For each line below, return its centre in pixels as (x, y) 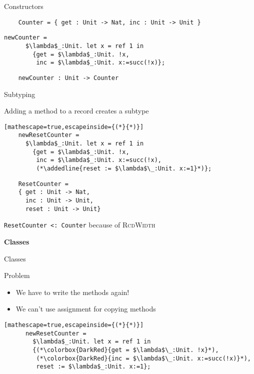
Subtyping (20, 94)
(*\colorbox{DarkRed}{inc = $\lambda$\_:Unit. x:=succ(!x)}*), (143, 358)
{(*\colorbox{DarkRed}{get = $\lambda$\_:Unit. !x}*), (126, 350)
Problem (17, 275)
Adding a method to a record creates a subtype (76, 111)
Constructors (24, 6)
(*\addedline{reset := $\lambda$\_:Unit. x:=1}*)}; (124, 168)
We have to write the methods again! (72, 292)
